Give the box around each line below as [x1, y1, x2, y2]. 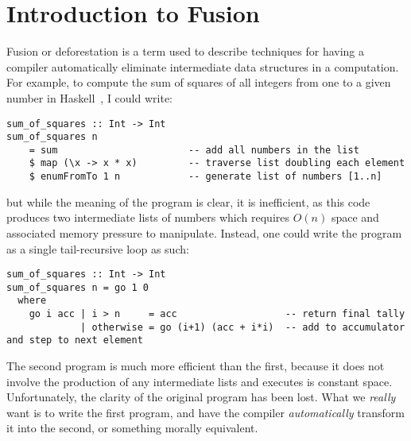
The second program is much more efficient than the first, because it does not [6, 358, 385, 374]
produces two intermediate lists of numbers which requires [6, 209, 290, 226]
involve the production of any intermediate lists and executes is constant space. [6, 373, 393, 389]
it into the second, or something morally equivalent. [6, 420, 258, 436]
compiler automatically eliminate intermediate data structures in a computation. [6, 58, 399, 75]
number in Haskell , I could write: [6, 89, 173, 106]
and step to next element [6, 335, 143, 346]
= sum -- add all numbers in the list [29, 144, 359, 156]
